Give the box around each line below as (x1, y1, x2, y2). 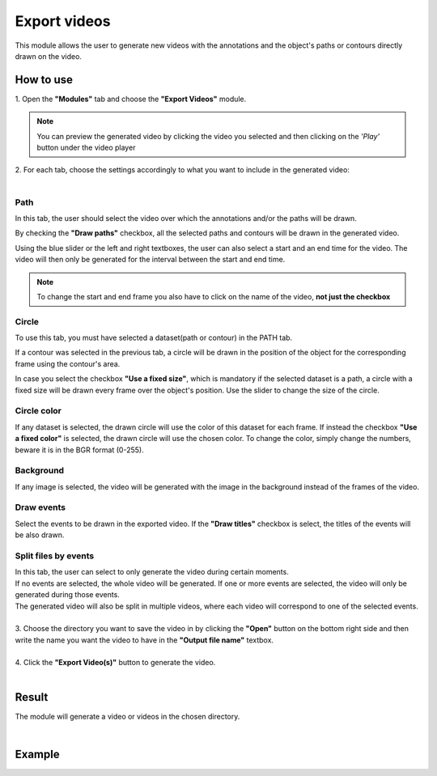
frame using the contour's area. (15, 358, 121, 368)
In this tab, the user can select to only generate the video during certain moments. (15, 567, 289, 577)
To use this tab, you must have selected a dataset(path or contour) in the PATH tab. (15, 333, 293, 343)
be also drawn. (15, 530, 65, 540)
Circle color (15, 405, 62, 417)
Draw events (15, 502, 66, 513)
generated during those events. (15, 590, 121, 600)
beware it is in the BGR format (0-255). (15, 445, 145, 455)
